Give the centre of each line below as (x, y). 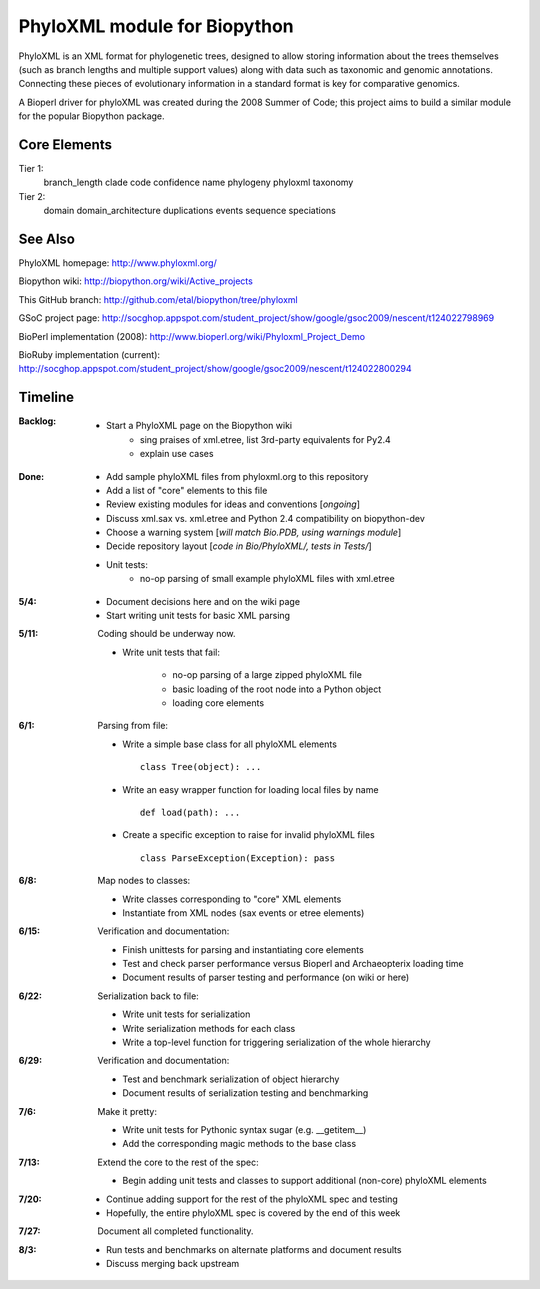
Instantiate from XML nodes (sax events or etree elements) (243, 912)
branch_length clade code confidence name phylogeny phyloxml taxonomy (198, 182)
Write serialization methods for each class (209, 1028)
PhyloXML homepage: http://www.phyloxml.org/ (117, 263)
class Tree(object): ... (201, 767)
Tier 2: (32, 196)
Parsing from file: (133, 726)
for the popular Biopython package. (91, 116)
